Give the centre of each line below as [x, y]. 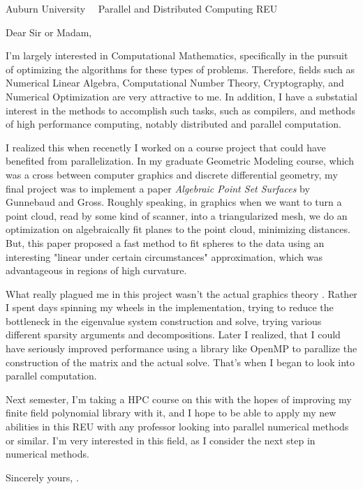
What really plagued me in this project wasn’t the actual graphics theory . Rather [181, 293]
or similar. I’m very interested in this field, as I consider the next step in [161, 440]
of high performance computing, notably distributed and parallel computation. [173, 124]
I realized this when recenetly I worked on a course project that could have [166, 147]
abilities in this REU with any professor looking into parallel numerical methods [177, 427]
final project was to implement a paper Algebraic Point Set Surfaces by [158, 188]
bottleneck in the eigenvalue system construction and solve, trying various [164, 321]
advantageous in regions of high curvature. [96, 270]
